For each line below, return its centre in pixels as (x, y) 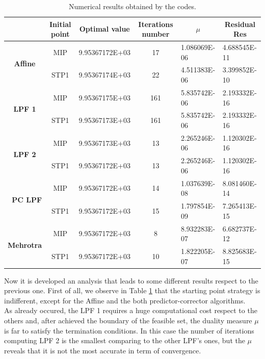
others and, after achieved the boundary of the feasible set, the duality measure (128, 320)
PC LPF (27, 199)
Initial (60, 24)
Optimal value (104, 29)
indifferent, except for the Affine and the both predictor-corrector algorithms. (125, 300)
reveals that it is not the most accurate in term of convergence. (103, 350)
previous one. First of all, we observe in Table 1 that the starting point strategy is (132, 290)
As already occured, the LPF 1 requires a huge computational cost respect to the (131, 310)
